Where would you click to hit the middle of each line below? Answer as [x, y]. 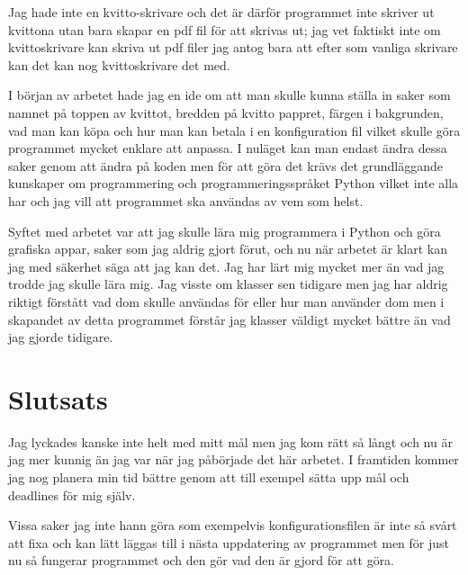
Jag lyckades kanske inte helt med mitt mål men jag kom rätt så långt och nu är [230, 441]
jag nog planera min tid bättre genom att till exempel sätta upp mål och [209, 477]
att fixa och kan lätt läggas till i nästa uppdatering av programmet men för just [229, 542]
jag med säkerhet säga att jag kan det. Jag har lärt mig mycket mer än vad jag [226, 266]
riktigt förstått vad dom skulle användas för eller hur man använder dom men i [226, 301]
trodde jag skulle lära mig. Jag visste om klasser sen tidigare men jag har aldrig [228, 284]
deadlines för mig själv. [72, 494]
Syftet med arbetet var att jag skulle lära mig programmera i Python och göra [225, 231]
